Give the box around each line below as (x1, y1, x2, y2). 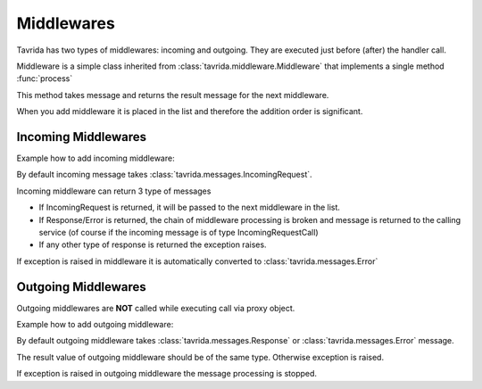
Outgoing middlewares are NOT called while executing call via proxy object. (16, 302, 295, 313)
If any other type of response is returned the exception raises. (38, 239, 267, 250)
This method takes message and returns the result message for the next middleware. (16, 89, 329, 100)
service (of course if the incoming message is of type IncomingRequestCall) (38, 227, 319, 237)
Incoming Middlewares (16, 129, 147, 145)
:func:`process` (16, 73, 73, 84)
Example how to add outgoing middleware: (16, 319, 174, 330)
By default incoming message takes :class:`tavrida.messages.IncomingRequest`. (16, 170, 312, 180)
